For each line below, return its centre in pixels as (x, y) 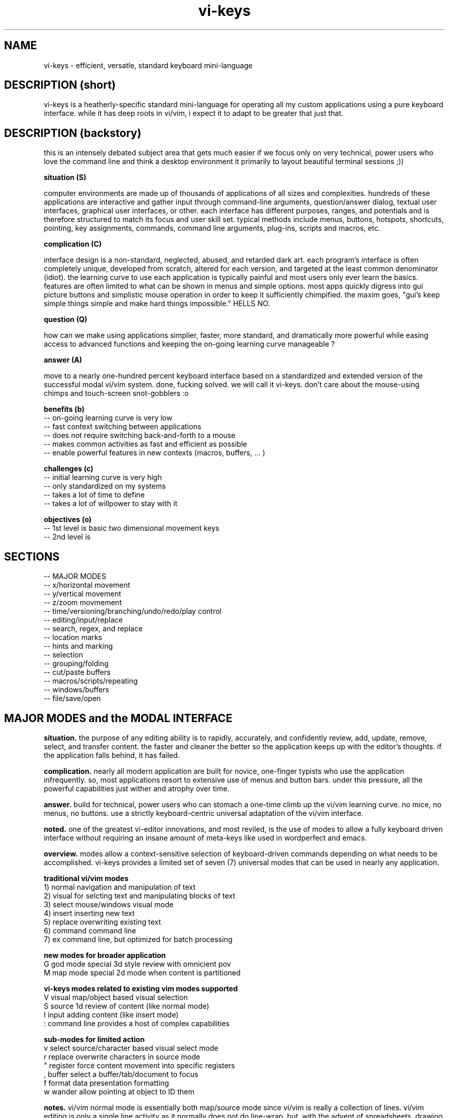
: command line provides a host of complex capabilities (137, 1023)
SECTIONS (32, 556)
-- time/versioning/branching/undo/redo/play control (133, 611)
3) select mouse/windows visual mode (109, 904)
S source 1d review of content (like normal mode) (127, 1006)
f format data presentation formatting (106, 1083)
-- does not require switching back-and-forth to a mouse (140, 435)
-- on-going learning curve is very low (108, 418)
